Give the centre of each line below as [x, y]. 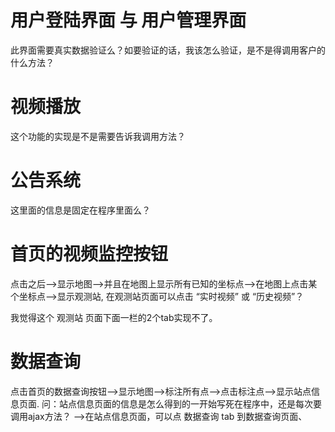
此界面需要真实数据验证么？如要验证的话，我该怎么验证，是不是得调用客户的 [168, 50]
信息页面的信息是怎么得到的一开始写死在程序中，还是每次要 [199, 403]
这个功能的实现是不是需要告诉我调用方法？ [98, 136]
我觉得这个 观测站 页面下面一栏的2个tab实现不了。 [114, 317]
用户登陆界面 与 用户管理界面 [128, 20]
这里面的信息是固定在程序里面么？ [80, 210]
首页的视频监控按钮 [89, 254]
